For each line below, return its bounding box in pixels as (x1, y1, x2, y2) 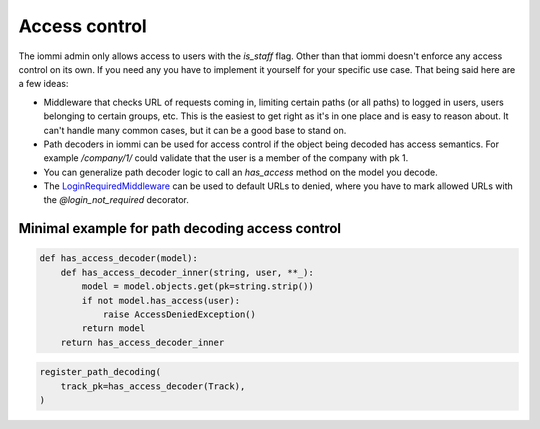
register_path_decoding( (39, 366, 162, 378)
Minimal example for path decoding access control (18, 220, 342, 237)
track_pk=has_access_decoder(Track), (60, 380, 246, 392)
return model (81, 323, 146, 334)
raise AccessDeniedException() (102, 309, 257, 320)
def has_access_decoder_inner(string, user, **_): (60, 266, 314, 278)
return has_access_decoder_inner (60, 336, 225, 348)
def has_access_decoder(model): (39, 253, 199, 264)
